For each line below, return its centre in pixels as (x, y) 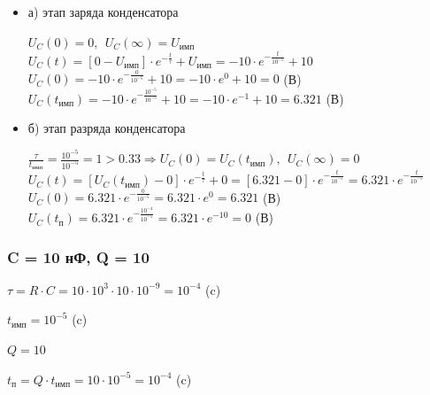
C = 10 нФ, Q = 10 (78, 256)
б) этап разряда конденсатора (107, 128)
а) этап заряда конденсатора (103, 12)
